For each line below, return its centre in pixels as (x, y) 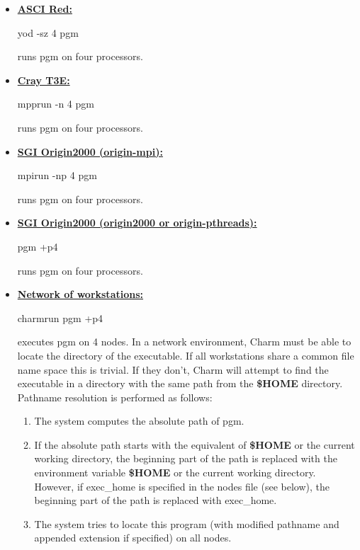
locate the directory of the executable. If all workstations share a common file (186, 355)
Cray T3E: (44, 80)
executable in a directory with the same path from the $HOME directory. (180, 383)
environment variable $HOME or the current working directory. (175, 472)
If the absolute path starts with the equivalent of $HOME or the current (195, 444)
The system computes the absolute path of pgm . (139, 421)
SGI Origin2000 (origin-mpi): (90, 151)
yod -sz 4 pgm (48, 32)
